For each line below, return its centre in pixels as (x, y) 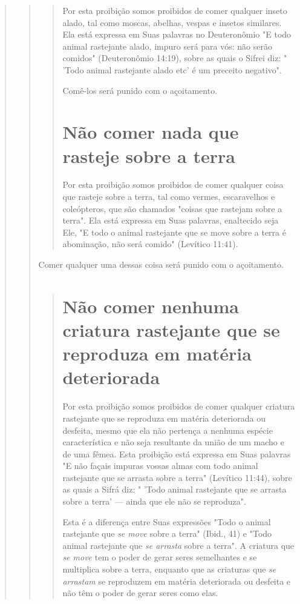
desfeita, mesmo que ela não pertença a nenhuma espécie (168, 430)
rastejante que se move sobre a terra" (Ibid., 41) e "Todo (167, 533)
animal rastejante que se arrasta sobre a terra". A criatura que (178, 545)
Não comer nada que (151, 132)
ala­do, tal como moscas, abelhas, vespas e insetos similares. (172, 22)
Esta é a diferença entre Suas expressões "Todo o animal (167, 521)
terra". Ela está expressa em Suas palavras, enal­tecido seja (171, 220)
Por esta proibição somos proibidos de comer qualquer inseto (175, 10)
